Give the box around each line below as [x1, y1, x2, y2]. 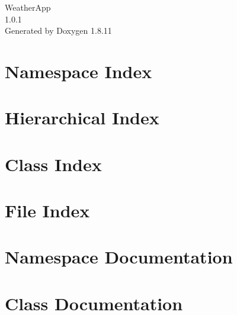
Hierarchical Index [5, 105, 159, 130]
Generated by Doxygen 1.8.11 [5, 24, 112, 37]
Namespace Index [5, 59, 152, 83]
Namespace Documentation [5, 245, 233, 269]
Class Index [5, 152, 102, 176]
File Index [5, 198, 90, 223]
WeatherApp [5, 1, 51, 13]
